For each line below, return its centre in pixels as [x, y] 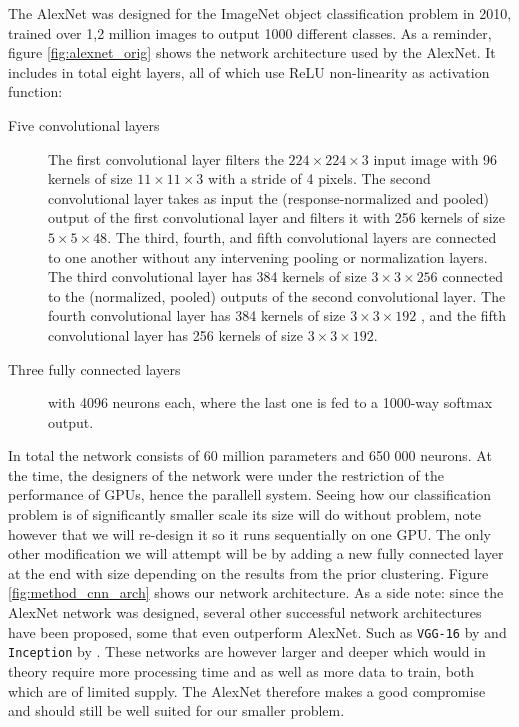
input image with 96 [435, 158]
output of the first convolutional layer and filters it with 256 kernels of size [277, 217]
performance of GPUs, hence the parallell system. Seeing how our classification [250, 494]
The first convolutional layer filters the [166, 158]
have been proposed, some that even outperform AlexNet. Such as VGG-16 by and [257, 631]
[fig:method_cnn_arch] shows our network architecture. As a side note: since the [256, 592]
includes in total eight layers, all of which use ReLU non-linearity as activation [249, 71]
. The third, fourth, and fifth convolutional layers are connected [302, 236]
